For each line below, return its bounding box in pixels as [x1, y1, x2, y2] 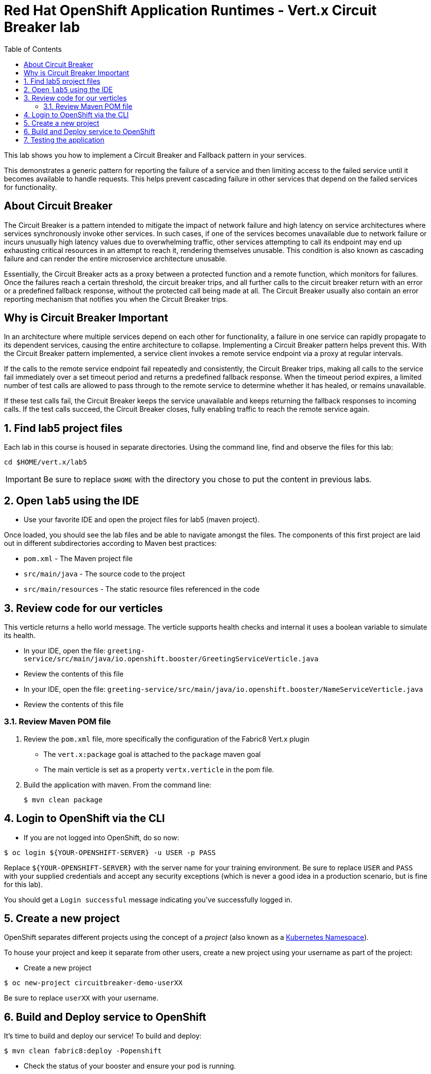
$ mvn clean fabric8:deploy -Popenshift [4, 1047, 162, 1055]
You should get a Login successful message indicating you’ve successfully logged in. [4, 895, 293, 904]
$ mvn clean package [24, 795, 103, 804]
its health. [4, 631, 36, 640]
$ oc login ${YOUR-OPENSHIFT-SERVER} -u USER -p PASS [4, 848, 216, 857]
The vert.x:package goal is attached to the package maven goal [43, 750, 261, 758]
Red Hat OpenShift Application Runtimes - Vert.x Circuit [4, 2, 377, 19]
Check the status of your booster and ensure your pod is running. [24, 1062, 236, 1071]
